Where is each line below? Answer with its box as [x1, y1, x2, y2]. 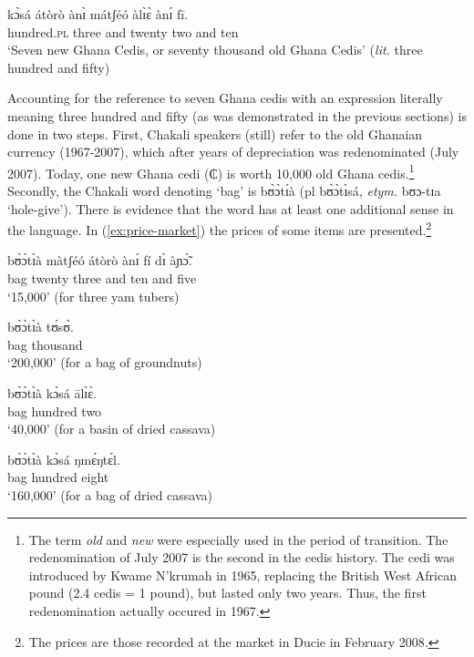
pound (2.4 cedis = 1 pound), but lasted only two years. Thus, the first [28, 583, 427, 602]
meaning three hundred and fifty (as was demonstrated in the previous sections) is [7, 106, 467, 125]
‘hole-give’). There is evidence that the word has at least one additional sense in [7, 199, 454, 218]
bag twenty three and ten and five [7, 269, 197, 288]
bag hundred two [7, 401, 102, 420]
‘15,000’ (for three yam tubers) [7, 286, 180, 305]
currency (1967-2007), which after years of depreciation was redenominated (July [7, 142, 459, 161]
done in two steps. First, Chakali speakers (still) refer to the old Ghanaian [7, 124, 423, 143]
